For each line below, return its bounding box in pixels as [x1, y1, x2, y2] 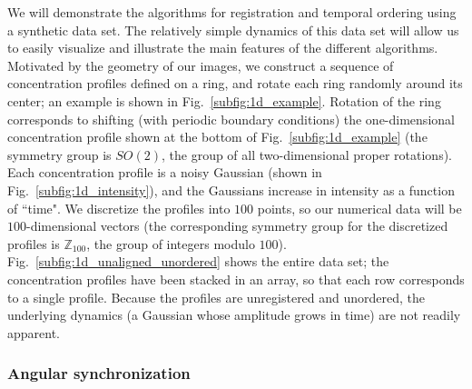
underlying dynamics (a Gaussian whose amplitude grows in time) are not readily [7, 305, 461, 324]
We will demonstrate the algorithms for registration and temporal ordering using [7, 3, 457, 21]
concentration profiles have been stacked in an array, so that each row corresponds [7, 269, 465, 288]
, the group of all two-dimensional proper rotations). [161, 145, 452, 164]
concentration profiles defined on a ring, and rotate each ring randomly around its [7, 74, 463, 93]
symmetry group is [7, 145, 112, 164]
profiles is [7, 234, 60, 253]
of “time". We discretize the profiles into [7, 198, 231, 217]
